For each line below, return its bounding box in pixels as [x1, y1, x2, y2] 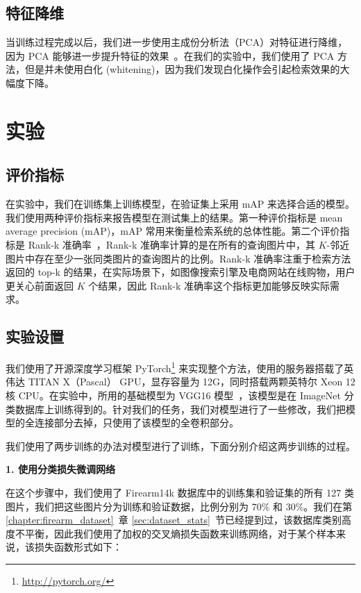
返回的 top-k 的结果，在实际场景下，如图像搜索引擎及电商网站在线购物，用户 [6, 265, 355, 279]
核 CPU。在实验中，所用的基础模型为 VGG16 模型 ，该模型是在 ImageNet [6, 387, 341, 402]
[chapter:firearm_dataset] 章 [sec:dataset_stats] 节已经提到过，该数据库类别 [6, 512, 342, 527]
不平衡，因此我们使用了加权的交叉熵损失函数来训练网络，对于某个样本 [15, 526, 336, 540]
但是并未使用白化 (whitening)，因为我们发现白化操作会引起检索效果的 [24, 62, 340, 76]
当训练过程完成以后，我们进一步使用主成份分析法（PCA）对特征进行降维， [6, 35, 348, 49]
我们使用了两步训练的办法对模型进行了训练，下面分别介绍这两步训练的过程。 [6, 438, 355, 453]
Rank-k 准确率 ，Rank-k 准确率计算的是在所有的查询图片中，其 [28, 237, 316, 251]
